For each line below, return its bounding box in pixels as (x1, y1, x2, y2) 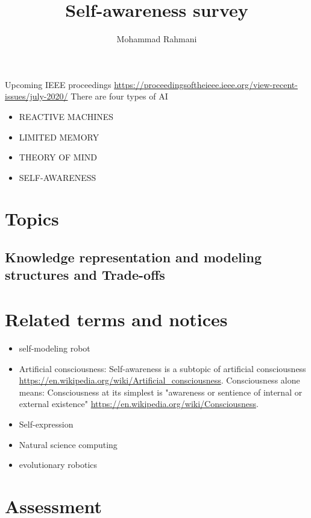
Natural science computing (19, 438, 118, 450)
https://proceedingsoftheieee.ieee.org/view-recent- (114, 78, 298, 90)
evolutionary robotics (19, 458, 98, 471)
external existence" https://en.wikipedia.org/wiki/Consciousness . (19, 397, 259, 410)
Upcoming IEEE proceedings (5, 78, 112, 90)
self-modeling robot (19, 341, 90, 354)
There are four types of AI (71, 90, 168, 103)
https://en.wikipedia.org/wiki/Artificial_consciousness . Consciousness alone (19, 374, 300, 387)
